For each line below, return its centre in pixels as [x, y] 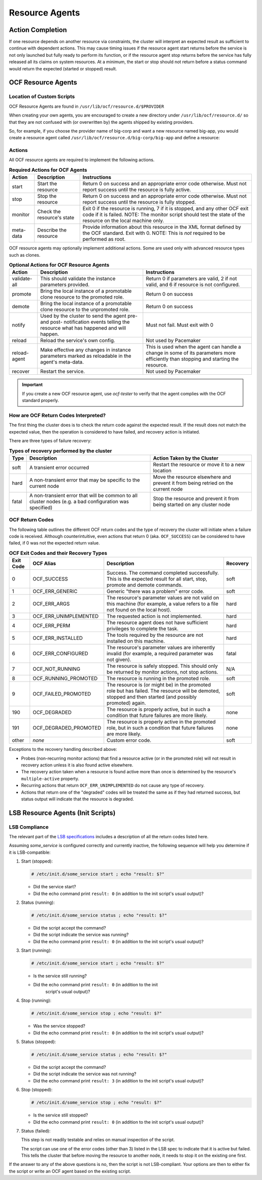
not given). [119, 660]
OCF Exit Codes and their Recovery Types [58, 553]
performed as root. [104, 239]
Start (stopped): [37, 861]
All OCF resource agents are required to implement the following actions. [82, 160]
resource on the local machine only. [123, 221]
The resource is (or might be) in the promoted [159, 685]
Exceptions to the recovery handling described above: [63, 749]
